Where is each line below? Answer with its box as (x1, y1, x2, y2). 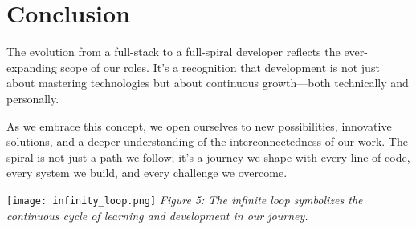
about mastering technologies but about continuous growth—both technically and (6, 74, 409, 91)
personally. (6, 90, 59, 106)
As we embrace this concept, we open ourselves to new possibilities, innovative (6, 117, 392, 134)
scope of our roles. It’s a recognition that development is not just (60, 58, 380, 75)
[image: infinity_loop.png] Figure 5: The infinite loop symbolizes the (6, 191, 363, 207)
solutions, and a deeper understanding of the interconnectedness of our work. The (6, 133, 408, 150)
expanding (6, 58, 57, 75)
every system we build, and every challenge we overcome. (6, 164, 288, 181)
